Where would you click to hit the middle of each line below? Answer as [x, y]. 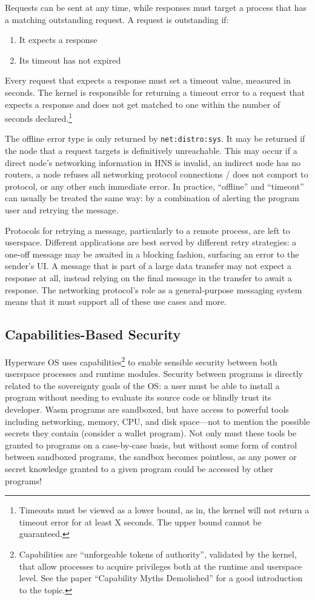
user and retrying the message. [62, 210]
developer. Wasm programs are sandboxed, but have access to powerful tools [147, 409]
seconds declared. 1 [39, 117]
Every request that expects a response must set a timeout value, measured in [148, 80]
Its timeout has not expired [70, 60]
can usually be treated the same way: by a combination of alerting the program [152, 198]
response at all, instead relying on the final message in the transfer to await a [148, 278]
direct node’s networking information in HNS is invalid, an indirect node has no [153, 162]
